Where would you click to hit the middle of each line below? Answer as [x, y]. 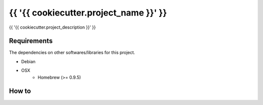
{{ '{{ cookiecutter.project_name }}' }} [88, 13]
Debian [28, 61]
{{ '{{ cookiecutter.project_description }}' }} [52, 27]
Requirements [31, 41]
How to [20, 91]
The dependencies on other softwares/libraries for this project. [72, 52]
